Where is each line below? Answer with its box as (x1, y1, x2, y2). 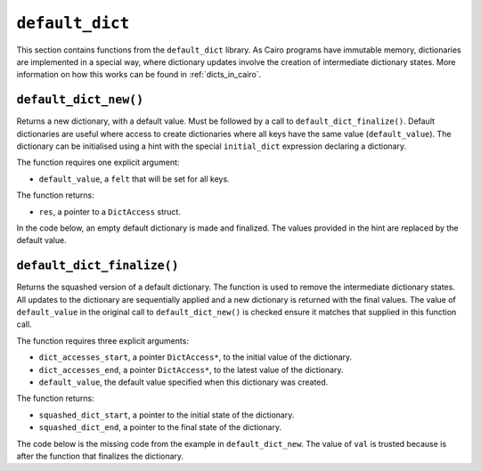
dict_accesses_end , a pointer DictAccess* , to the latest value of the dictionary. (38, 364, 344, 375)
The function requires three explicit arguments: (16, 335, 189, 346)
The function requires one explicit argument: (16, 157, 180, 168)
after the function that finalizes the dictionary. (16, 451, 184, 461)
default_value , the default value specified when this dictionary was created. (38, 377, 329, 387)
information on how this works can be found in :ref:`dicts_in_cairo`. (16, 69, 262, 80)
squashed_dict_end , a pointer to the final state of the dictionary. (38, 422, 282, 433)
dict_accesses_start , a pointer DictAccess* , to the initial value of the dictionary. (38, 352, 353, 362)
